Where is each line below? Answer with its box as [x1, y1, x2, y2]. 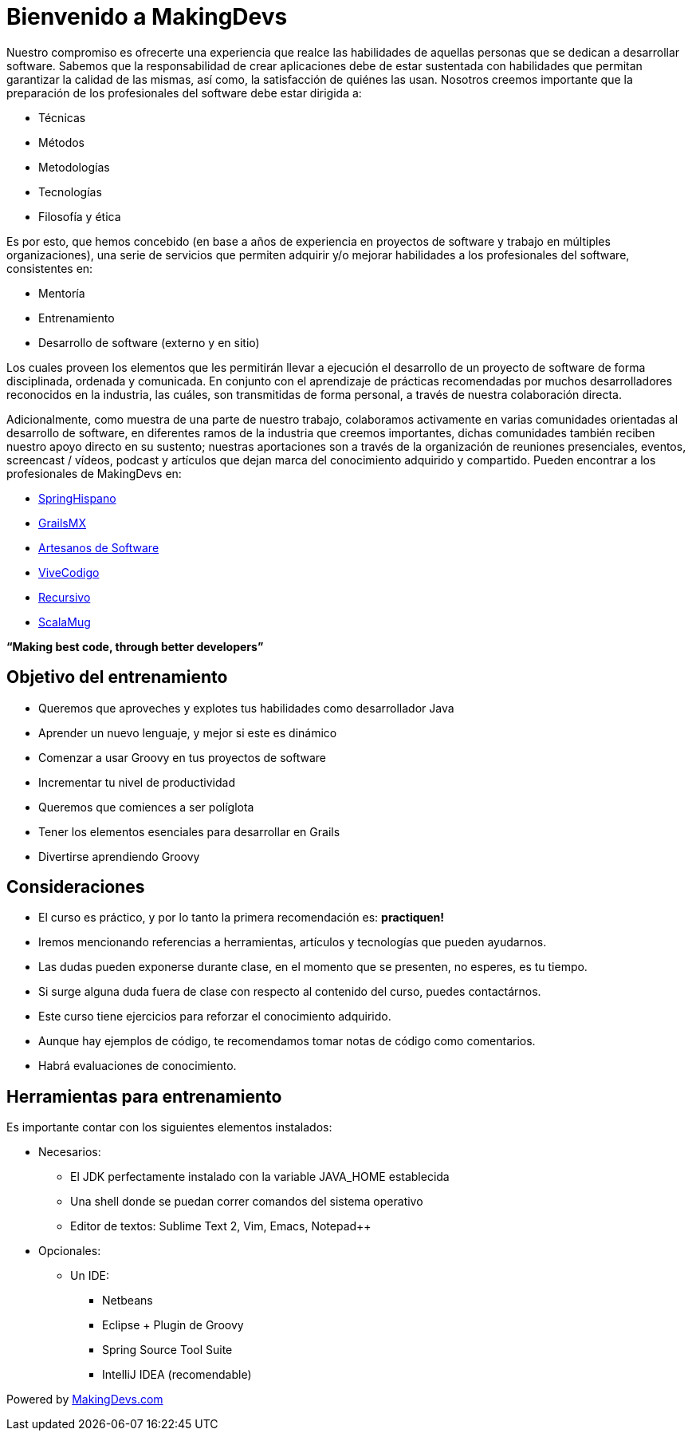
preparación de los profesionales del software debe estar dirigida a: [6, 85, 362, 100]
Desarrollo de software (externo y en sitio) [38, 335, 260, 349]
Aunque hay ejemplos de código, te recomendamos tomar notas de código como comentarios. [38, 1034, 536, 1048]
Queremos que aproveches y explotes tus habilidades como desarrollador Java [38, 701, 454, 715]
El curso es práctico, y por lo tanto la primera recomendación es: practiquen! [38, 910, 445, 925]
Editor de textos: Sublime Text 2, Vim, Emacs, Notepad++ [70, 1219, 372, 1234]
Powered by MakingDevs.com [6, 1392, 163, 1407]
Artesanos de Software [38, 540, 159, 555]
